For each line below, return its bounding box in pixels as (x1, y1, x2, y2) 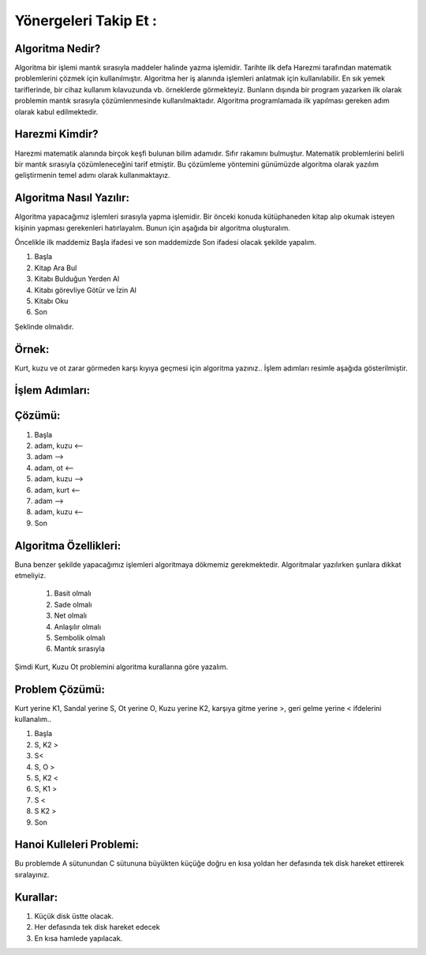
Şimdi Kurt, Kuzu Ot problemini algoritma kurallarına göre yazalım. (14, 662, 229, 671)
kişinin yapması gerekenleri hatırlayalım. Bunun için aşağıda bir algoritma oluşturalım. (14, 223, 291, 232)
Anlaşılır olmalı (54, 622, 102, 631)
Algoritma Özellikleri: (14, 539, 121, 552)
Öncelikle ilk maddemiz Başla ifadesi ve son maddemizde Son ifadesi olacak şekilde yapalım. (14, 238, 317, 246)
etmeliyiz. (14, 570, 47, 580)
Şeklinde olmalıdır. (14, 321, 74, 331)
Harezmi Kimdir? (14, 127, 99, 141)
